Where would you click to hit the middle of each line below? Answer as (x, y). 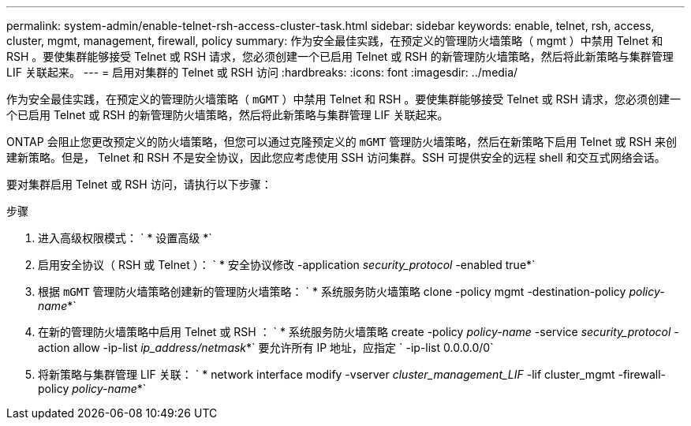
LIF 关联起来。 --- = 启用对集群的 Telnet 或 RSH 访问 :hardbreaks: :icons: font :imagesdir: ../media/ (262, 72)
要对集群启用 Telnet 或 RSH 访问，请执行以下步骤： (139, 184)
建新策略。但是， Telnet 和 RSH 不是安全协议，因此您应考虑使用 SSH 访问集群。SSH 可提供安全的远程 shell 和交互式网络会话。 (336, 157)
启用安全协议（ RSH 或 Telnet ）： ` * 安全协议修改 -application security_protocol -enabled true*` (287, 265)
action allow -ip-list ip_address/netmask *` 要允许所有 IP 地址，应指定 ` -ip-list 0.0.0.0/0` (266, 348)
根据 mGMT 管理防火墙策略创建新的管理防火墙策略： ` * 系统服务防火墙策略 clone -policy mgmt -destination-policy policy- (351, 291)
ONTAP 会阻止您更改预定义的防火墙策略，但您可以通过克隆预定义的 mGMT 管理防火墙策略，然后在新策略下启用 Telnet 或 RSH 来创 (342, 142)
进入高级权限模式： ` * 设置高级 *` (125, 238)
